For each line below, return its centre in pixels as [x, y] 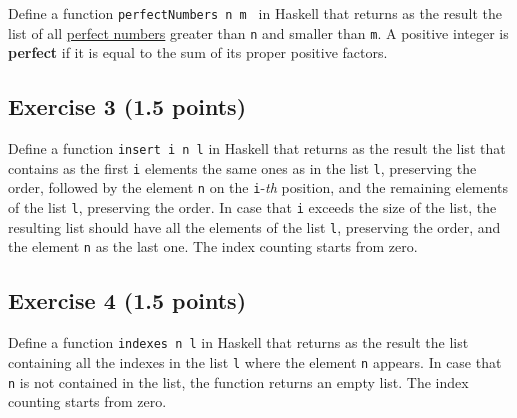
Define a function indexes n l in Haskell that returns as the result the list [238, 342]
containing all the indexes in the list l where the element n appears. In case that [255, 361]
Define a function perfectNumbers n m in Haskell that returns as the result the [255, 13]
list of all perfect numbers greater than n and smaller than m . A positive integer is [258, 32]
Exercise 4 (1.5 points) [127, 300]
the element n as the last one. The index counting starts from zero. [213, 246]
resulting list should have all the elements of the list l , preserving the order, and [254, 226]
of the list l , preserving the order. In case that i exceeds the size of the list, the [252, 207]
